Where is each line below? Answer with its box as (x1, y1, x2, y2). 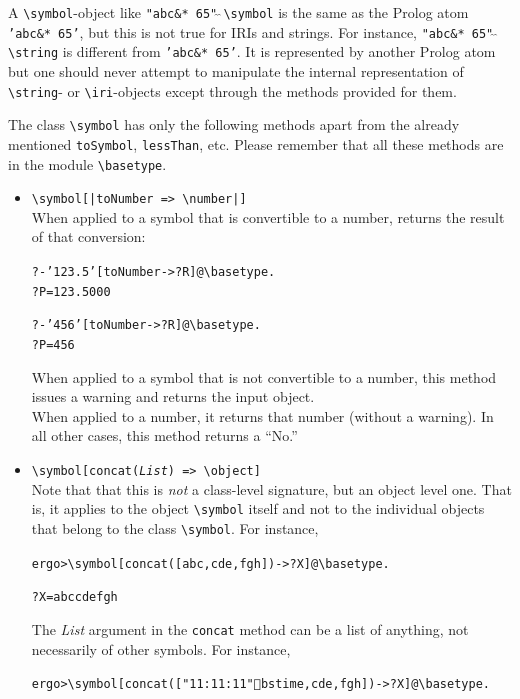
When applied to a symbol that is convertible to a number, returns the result (31, 206, 505, 227)
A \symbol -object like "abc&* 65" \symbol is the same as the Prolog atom (8, 2, 469, 22)
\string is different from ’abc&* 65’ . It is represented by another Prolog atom (8, 41, 496, 62)
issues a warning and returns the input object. (31, 386, 315, 407)
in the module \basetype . (8, 153, 167, 174)
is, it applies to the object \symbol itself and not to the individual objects (31, 498, 485, 519)
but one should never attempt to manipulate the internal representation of (8, 60, 464, 81)
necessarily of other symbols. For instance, (31, 638, 291, 659)
